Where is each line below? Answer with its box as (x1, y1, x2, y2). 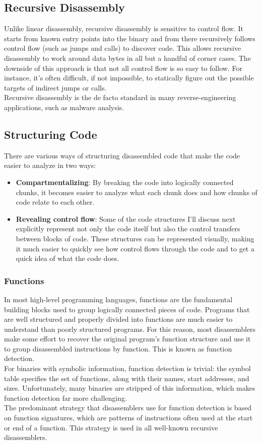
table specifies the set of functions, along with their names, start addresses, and (4, 373, 249, 383)
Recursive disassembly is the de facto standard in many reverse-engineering (4, 92, 236, 103)
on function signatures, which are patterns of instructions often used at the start (4, 412, 253, 423)
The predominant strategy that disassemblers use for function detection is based (4, 402, 252, 413)
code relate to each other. (16, 197, 95, 207)
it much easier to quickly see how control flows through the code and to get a (16, 243, 254, 253)
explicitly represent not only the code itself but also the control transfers (16, 223, 240, 234)
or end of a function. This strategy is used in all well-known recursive (4, 422, 218, 432)
